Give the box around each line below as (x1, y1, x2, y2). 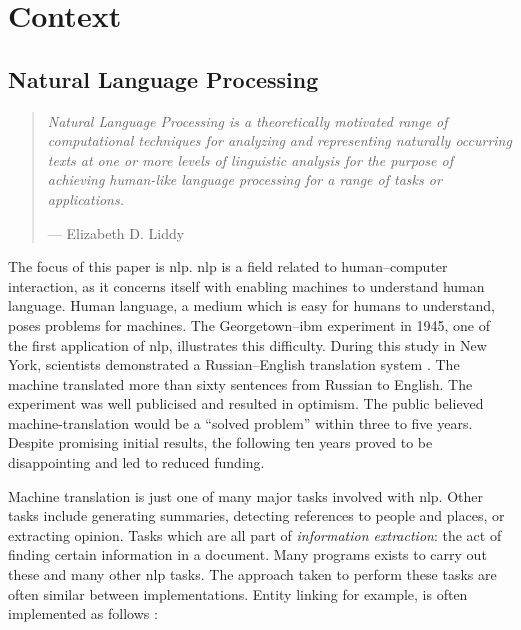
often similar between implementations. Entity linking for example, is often (8, 583, 468, 604)
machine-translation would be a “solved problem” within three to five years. (8, 412, 473, 433)
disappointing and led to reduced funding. (8, 452, 265, 473)
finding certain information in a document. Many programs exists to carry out (8, 544, 487, 565)
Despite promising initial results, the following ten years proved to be (8, 432, 433, 453)
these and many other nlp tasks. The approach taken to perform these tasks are (8, 564, 497, 585)
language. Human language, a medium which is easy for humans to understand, (8, 295, 495, 316)
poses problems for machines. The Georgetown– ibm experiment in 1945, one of (8, 314, 490, 335)
